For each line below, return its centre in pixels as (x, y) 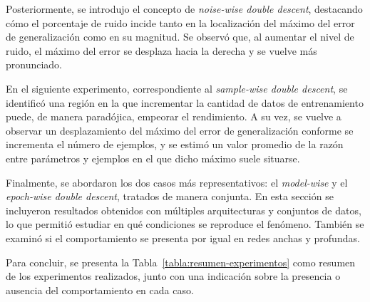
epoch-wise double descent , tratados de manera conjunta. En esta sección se (170, 196)
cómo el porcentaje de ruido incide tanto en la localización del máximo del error (180, 22)
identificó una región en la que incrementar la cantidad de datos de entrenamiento (185, 102)
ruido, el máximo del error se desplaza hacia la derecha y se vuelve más (161, 50)
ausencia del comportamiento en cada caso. (100, 290)
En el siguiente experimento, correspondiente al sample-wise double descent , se (177, 88)
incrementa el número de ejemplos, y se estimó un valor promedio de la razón (175, 144)
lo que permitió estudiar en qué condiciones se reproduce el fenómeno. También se (185, 224)
